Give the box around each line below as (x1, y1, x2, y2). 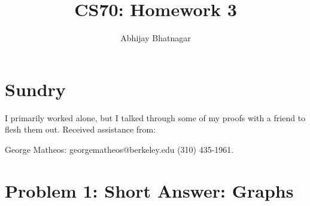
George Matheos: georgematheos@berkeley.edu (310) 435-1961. (5, 143, 234, 155)
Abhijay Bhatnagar (120, 32, 191, 44)
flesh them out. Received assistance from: (5, 123, 156, 136)
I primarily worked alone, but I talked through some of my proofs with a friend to (5, 111, 306, 124)
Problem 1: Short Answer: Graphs (5, 178, 294, 202)
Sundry (5, 76, 66, 101)
